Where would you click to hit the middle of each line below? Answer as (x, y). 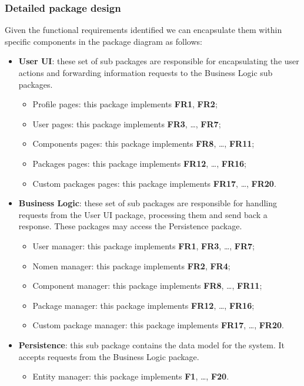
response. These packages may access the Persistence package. (130, 226)
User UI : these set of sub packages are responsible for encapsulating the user (159, 61)
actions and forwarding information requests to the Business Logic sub (146, 72)
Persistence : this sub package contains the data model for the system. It (152, 344)
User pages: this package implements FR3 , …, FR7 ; (127, 123)
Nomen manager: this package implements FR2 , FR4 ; (131, 265)
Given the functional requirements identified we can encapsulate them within (143, 30)
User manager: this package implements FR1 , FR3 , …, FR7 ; (144, 245)
